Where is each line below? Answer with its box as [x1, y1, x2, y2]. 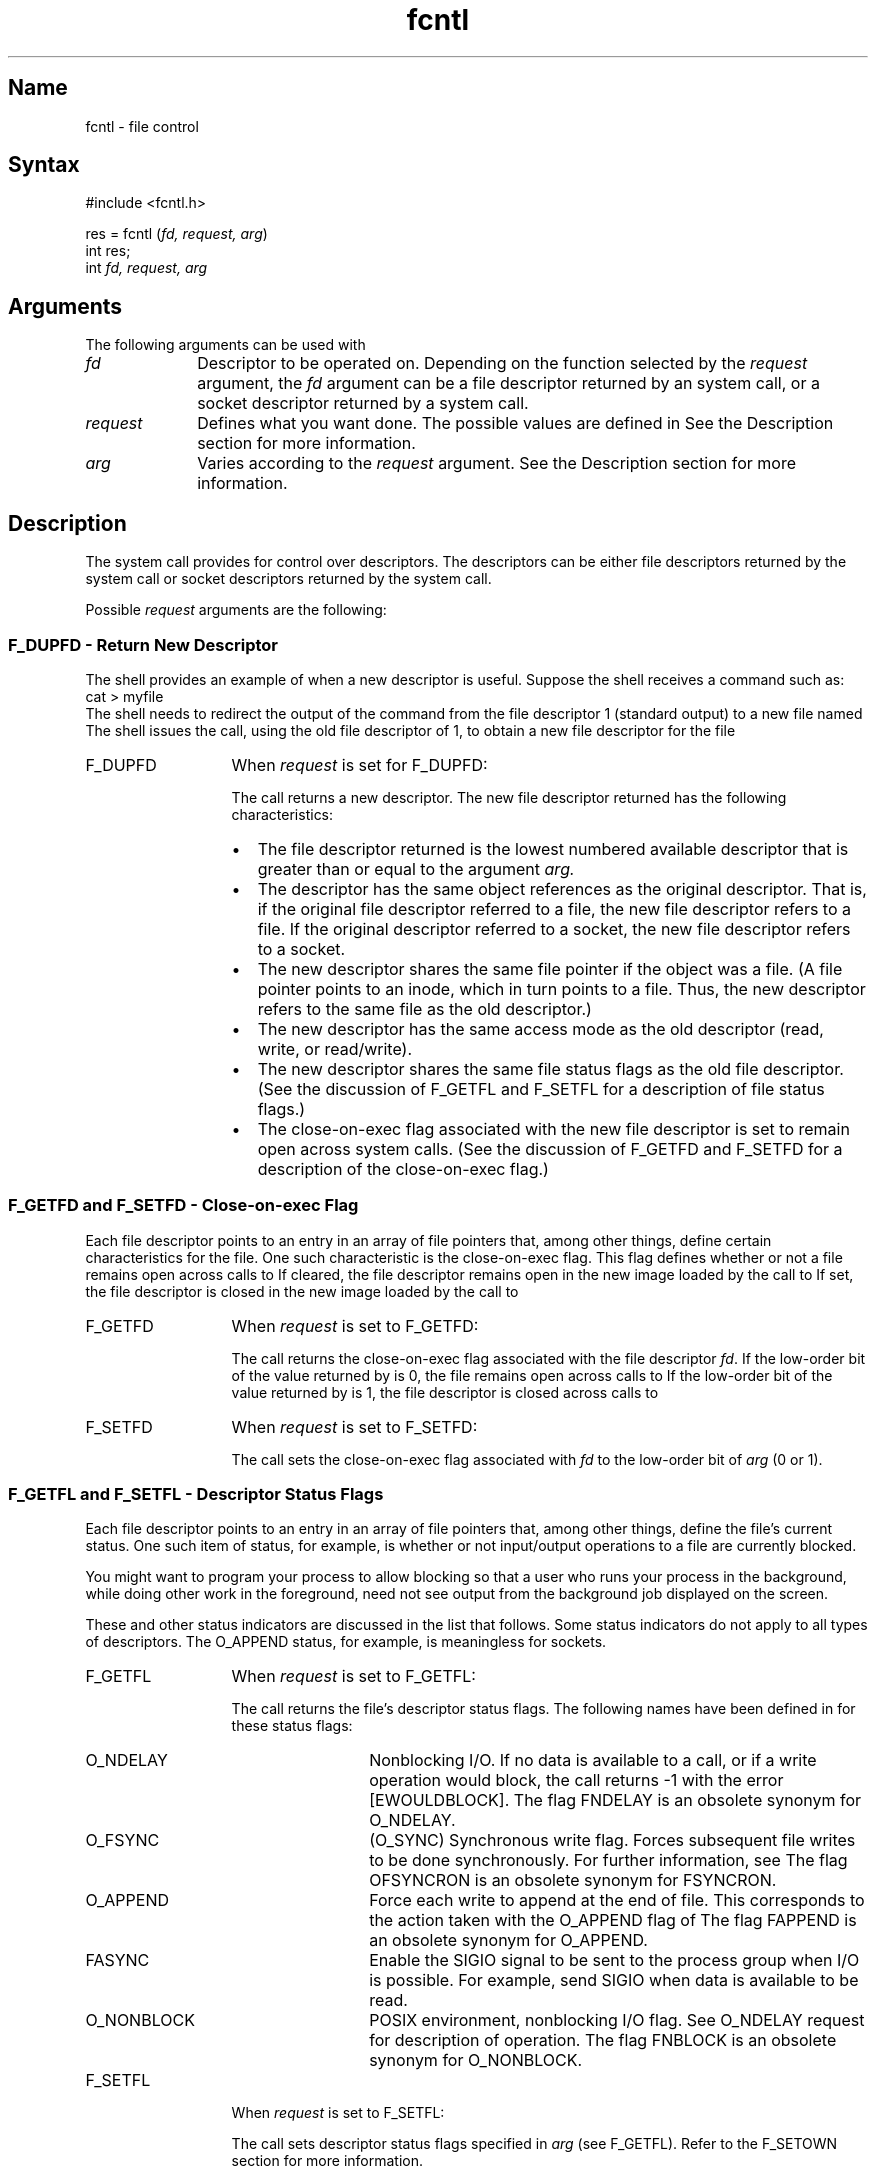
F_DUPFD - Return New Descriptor [8, 634, 279, 655]
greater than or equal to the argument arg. [257, 858, 575, 879]
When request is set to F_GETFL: [231, 1666, 476, 1687]
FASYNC [85, 1950, 150, 1971]
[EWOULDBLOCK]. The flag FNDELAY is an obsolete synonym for [369, 1790, 862, 1811]
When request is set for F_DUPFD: [231, 754, 488, 775]
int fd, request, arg [85, 259, 208, 277]
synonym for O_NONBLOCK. [369, 2050, 583, 2071]
